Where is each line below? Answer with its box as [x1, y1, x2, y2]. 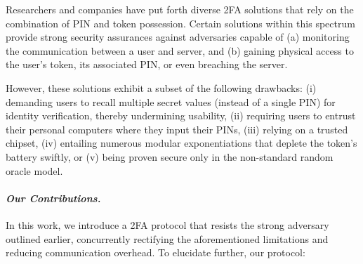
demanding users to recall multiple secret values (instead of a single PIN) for [6, 94, 336, 109]
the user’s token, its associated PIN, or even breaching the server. [6, 57, 288, 72]
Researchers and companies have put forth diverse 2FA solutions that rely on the [6, 2, 354, 16]
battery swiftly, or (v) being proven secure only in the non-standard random [6, 149, 334, 164]
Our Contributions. [6, 190, 101, 205]
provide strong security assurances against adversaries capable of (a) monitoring [6, 29, 350, 44]
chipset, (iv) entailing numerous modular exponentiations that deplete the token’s [6, 136, 357, 150]
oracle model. [6, 163, 63, 178]
